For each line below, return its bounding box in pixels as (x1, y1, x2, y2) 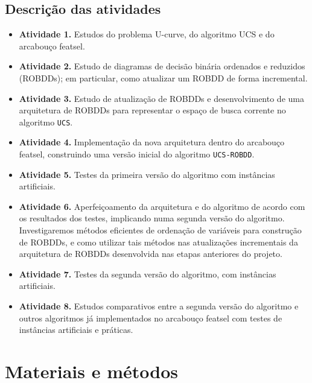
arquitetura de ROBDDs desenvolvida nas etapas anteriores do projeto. (19, 247, 282, 260)
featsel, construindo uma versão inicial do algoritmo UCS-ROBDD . (19, 148, 255, 160)
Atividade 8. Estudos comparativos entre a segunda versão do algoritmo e (19, 300, 299, 312)
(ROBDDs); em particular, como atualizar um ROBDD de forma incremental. (19, 71, 308, 84)
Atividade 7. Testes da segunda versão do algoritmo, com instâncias (19, 267, 276, 280)
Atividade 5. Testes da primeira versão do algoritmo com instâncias (19, 168, 275, 180)
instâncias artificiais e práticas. (19, 323, 133, 336)
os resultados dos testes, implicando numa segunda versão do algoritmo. (19, 212, 285, 224)
